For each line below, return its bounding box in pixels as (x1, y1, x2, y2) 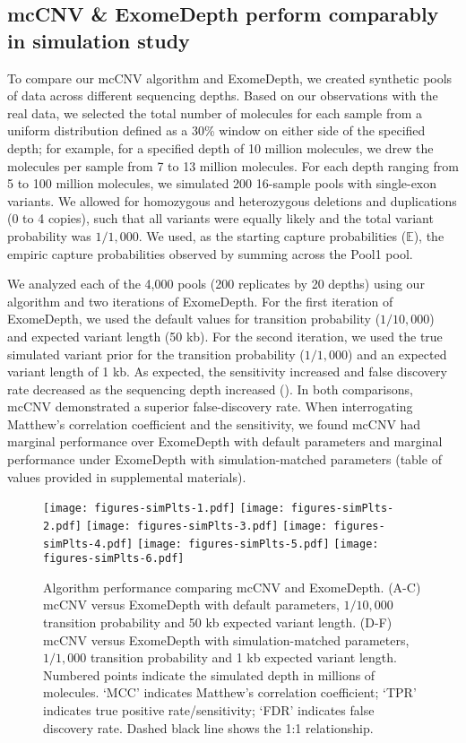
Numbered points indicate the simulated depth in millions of (43, 665, 375, 684)
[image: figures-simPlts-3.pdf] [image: (85, 519, 328, 532)
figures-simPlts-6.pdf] (43, 552, 185, 566)
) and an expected (348, 344, 447, 363)
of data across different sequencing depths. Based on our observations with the (7, 86, 438, 105)
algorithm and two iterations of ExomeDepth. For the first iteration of (7, 291, 393, 310)
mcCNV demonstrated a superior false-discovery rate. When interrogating (7, 397, 413, 416)
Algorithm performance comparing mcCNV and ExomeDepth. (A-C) (43, 577, 421, 596)
